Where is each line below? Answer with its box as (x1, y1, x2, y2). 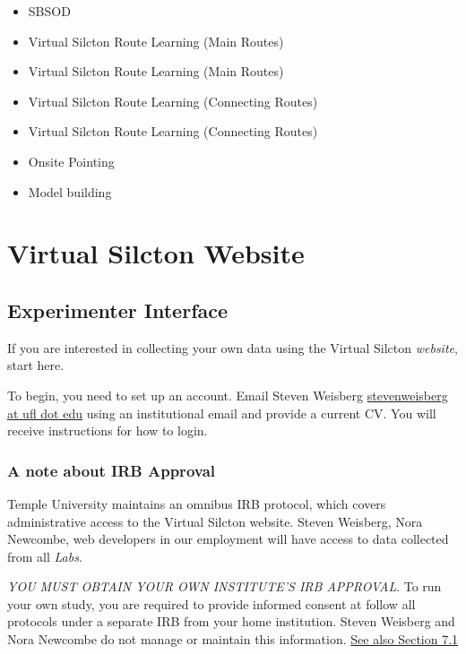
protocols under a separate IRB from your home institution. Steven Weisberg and (7, 612, 455, 631)
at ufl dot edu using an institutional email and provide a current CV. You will (7, 403, 436, 422)
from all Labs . (7, 546, 82, 565)
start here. (7, 356, 65, 374)
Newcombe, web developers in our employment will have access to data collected (7, 529, 449, 548)
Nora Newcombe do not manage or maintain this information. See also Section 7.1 (7, 630, 459, 649)
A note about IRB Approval (7, 459, 216, 481)
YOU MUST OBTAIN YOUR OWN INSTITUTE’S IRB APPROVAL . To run (7, 577, 442, 596)
